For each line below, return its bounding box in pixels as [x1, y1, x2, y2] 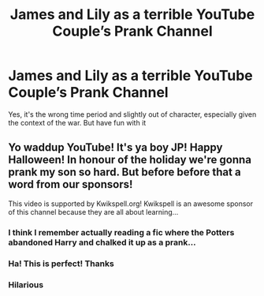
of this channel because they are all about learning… [8, 207, 179, 216]
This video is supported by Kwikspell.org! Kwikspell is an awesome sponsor [8, 199, 254, 208]
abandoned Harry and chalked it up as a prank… [8, 237, 196, 248]
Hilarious [8, 279, 44, 290]
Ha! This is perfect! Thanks [8, 258, 114, 269]
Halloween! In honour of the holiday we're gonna [8, 153, 252, 167]
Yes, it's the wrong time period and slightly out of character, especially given [8, 109, 257, 119]
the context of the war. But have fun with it [8, 118, 147, 127]
